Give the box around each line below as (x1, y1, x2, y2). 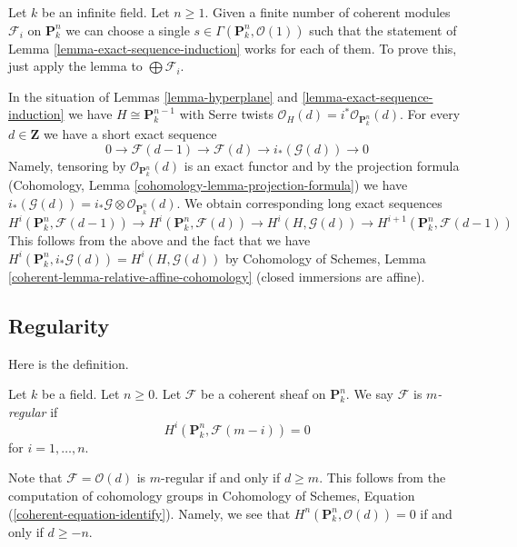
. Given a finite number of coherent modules (204, 3, 451, 21)
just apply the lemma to (8, 56, 143, 75)
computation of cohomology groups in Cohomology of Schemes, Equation (8, 486, 415, 505)
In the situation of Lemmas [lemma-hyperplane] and (8, 86, 298, 105)
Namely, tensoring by (8, 155, 126, 174)
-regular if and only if (161, 468, 281, 487)
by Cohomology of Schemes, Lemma (224, 248, 426, 267)
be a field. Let (42, 384, 120, 403)
